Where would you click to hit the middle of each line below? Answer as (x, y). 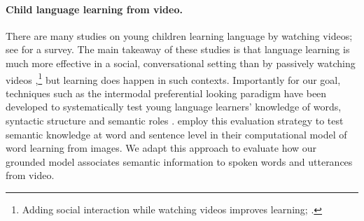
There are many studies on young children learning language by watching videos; (179, 35)
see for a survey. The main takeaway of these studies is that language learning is (178, 49)
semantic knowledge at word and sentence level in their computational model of (176, 134)
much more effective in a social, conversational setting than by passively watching (181, 63)
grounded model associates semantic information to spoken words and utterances (179, 161)
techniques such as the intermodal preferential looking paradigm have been (166, 93)
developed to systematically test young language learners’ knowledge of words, (174, 107)
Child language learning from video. (94, 9)
